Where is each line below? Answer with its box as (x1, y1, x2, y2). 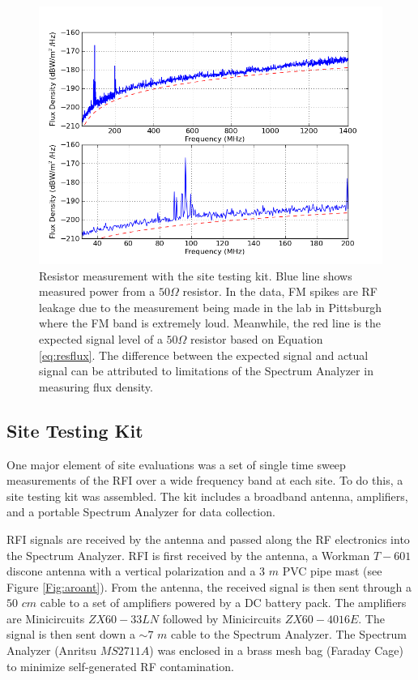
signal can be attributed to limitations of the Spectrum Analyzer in (39, 362, 373, 379)
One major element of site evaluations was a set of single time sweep (6, 455, 346, 473)
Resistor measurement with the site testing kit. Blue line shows (39, 267, 352, 284)
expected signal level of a (39, 330, 163, 347)
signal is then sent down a (6, 626, 135, 643)
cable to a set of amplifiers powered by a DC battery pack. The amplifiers (40, 594, 407, 611)
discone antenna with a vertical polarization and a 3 (6, 562, 266, 579)
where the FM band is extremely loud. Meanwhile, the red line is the (39, 314, 382, 331)
